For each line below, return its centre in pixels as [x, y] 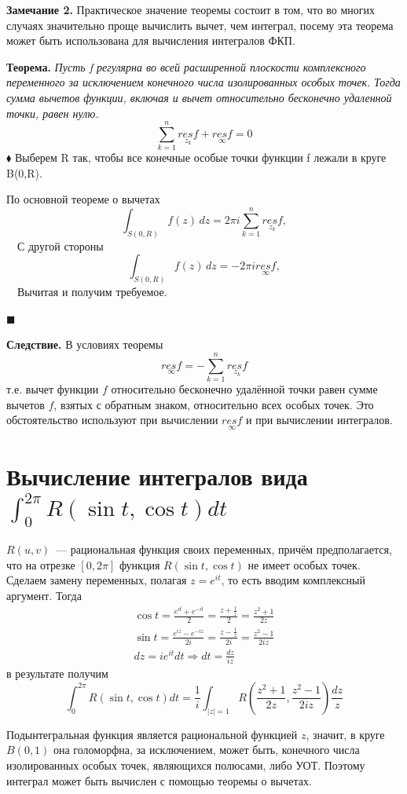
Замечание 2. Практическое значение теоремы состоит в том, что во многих [191, 9]
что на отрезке [41, 564]
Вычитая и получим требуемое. [92, 292]
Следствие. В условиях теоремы [85, 344]
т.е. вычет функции [53, 389]
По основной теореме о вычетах [83, 199]
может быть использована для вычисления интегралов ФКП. [151, 40]
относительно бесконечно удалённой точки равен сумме [244, 389]
